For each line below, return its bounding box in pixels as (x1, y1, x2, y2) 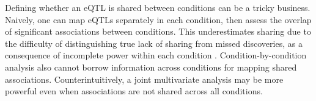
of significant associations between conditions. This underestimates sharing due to (5, 25, 311, 38)
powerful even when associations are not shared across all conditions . (5, 85, 263, 97)
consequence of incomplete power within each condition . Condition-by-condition (5, 49, 307, 61)
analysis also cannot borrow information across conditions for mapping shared (5, 60, 297, 73)
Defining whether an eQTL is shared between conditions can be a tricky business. (5, 1, 310, 13)
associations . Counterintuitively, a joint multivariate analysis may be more (5, 72, 284, 85)
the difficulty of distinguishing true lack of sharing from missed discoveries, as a (5, 37, 303, 49)
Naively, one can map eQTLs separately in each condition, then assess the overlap (5, 13, 312, 26)
